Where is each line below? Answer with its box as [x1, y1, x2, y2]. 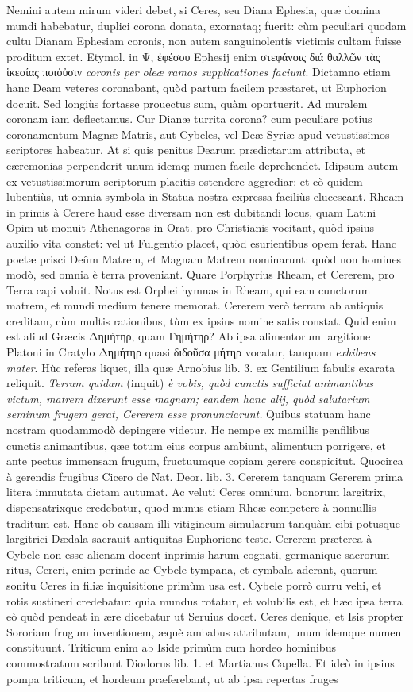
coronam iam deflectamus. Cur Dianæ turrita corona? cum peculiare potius [6, 110, 372, 127]
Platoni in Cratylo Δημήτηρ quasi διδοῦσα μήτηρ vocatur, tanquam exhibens [6, 344, 376, 360]
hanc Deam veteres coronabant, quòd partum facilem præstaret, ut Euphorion [6, 79, 387, 95]
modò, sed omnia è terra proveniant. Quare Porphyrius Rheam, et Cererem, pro [6, 266, 395, 283]
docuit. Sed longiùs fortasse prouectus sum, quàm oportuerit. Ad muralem [6, 94, 368, 111]
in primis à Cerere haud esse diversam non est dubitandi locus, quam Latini [6, 203, 376, 220]
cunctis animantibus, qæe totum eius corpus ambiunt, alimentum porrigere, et [6, 436, 387, 453]
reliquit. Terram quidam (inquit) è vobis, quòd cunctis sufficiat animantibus [6, 375, 373, 391]
